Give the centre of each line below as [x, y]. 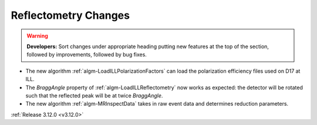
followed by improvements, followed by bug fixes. [87, 55]
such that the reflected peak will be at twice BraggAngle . [94, 95]
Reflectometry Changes [70, 15]
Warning [37, 36]
